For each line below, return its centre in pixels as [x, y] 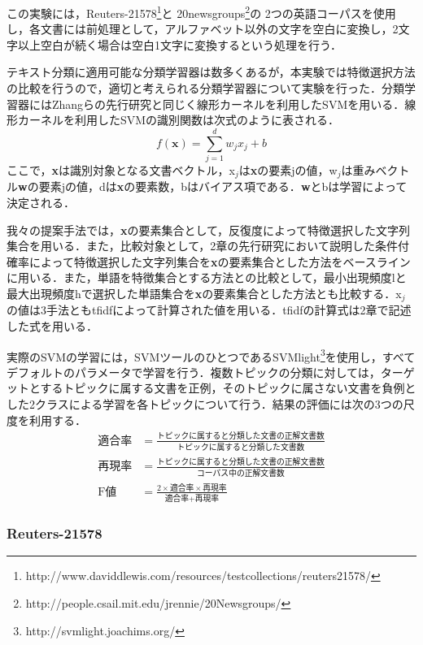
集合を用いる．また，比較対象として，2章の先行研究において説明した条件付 [208, 246]
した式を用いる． [52, 326]
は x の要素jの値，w [288, 169]
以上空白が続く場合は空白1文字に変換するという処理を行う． [179, 44]
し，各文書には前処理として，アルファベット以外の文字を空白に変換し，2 [203, 29]
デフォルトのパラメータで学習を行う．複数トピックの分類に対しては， [194, 372]
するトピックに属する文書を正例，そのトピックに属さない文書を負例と [228, 388]
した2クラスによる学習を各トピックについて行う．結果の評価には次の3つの [205, 404]
